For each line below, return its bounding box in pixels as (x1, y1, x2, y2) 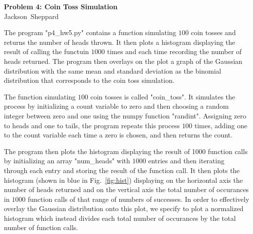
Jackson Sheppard (4, 11, 59, 21)
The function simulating (4, 91, 76, 101)
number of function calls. (4, 222, 78, 233)
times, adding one (195, 120, 248, 130)
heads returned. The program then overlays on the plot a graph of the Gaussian (4, 56, 243, 66)
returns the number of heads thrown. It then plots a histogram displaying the (4, 37, 235, 47)
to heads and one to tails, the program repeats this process (4, 120, 180, 130)
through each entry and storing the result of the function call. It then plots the (4, 165, 240, 175)
